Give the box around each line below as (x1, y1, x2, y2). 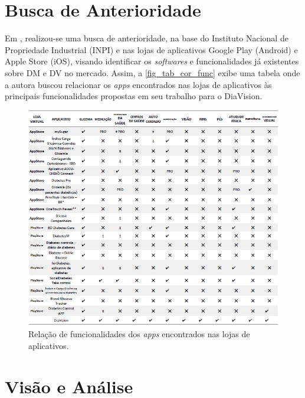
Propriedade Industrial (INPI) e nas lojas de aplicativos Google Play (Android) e (5, 43, 298, 56)
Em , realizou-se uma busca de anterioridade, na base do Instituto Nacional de (5, 32, 288, 44)
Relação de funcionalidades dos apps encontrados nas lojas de (28, 328, 250, 340)
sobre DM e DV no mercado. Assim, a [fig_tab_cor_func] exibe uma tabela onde (5, 66, 300, 79)
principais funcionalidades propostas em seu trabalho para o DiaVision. (5, 90, 263, 102)
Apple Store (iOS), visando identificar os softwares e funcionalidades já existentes (5, 55, 299, 67)
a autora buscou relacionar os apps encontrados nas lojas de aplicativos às (5, 78, 272, 90)
